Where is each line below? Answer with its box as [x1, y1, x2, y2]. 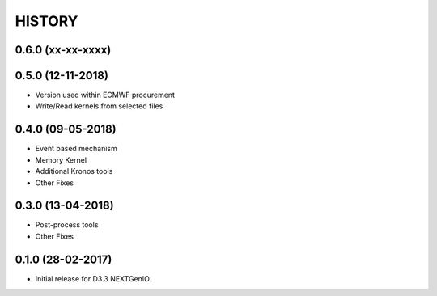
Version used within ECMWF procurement [35, 90, 176, 100]
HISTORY [15, 12, 78, 30]
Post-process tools [35, 220, 99, 230]
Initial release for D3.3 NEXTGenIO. [35, 273, 152, 283]
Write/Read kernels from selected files [35, 101, 163, 111]
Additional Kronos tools [35, 167, 113, 176]
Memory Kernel [35, 154, 87, 165]
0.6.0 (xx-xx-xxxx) [15, 43, 112, 57]
